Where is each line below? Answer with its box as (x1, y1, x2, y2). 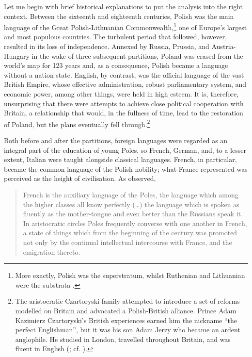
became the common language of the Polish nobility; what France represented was (4, 163, 248, 174)
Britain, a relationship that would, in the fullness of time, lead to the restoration (4, 108, 243, 118)
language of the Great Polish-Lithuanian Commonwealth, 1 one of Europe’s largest (4, 21, 247, 32)
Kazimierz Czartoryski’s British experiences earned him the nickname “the (15, 315, 237, 325)
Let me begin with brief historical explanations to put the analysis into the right (4, 1, 243, 11)
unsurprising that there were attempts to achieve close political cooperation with (4, 98, 244, 108)
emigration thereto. (23, 246, 80, 257)
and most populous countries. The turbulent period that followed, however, (4, 32, 227, 42)
